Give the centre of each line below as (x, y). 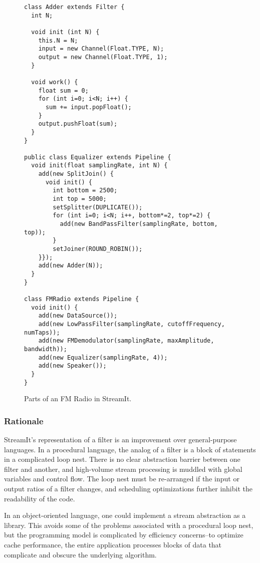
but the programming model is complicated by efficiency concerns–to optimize (124, 535)
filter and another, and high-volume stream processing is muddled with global (123, 469)
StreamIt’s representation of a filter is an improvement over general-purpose (120, 439)
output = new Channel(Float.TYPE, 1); (103, 57)
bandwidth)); (46, 349)
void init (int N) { (65, 32)
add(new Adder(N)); (71, 266)
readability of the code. (40, 498)
